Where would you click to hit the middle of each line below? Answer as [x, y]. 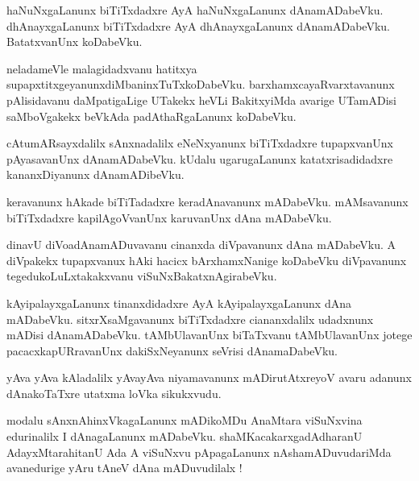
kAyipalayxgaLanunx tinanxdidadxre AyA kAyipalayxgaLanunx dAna [179, 303]
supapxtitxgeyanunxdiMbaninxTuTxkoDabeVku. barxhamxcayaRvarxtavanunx [201, 84]
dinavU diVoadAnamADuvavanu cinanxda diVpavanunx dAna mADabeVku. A [201, 245]
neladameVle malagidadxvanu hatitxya [102, 68]
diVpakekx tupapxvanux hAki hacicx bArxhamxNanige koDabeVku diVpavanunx [207, 260]
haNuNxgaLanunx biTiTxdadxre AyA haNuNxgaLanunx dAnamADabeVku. [195, 10]
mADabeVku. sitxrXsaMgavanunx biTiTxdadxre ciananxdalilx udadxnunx [190, 319]
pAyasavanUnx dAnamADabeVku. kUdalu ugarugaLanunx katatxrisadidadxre [200, 158]
